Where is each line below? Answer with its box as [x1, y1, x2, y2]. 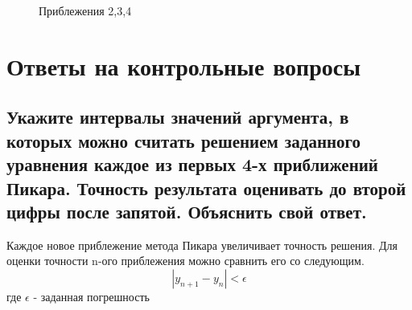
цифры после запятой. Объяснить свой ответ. [6, 198, 367, 223]
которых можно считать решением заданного [6, 128, 361, 153]
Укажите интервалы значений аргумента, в [6, 104, 349, 129]
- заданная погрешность [33, 288, 150, 304]
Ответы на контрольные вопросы [6, 49, 361, 82]
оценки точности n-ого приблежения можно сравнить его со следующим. [6, 252, 365, 269]
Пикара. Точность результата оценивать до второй [6, 175, 406, 200]
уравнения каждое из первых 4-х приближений [6, 152, 378, 177]
